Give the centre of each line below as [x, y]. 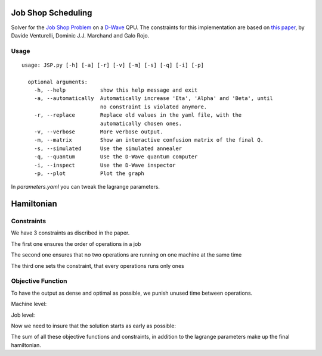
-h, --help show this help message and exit [116, 90]
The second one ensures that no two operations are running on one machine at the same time [126, 255]
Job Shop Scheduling [52, 13]
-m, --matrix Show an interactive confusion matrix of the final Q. [149, 140]
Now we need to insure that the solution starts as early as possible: [93, 326]
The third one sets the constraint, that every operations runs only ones [97, 266]
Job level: [23, 315]
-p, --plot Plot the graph [89, 173]
